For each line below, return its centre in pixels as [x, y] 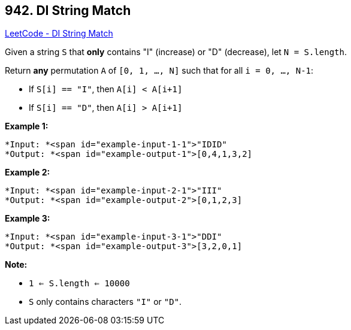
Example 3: [28, 219]
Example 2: [28, 172]
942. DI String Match [68, 10]
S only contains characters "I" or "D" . [105, 302]
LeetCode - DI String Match [59, 34]
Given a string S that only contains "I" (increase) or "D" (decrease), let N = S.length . [176, 52]
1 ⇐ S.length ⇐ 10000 [79, 284]
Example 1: [27, 126]
